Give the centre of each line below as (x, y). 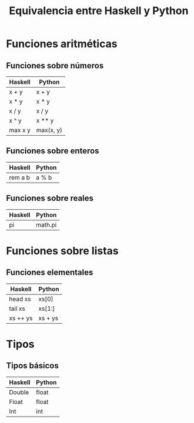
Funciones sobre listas (62, 251)
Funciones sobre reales (50, 198)
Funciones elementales (50, 272)
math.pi (46, 224)
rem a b (20, 177)
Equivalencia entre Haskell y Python (99, 11)
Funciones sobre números (55, 66)
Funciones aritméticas (62, 44)
